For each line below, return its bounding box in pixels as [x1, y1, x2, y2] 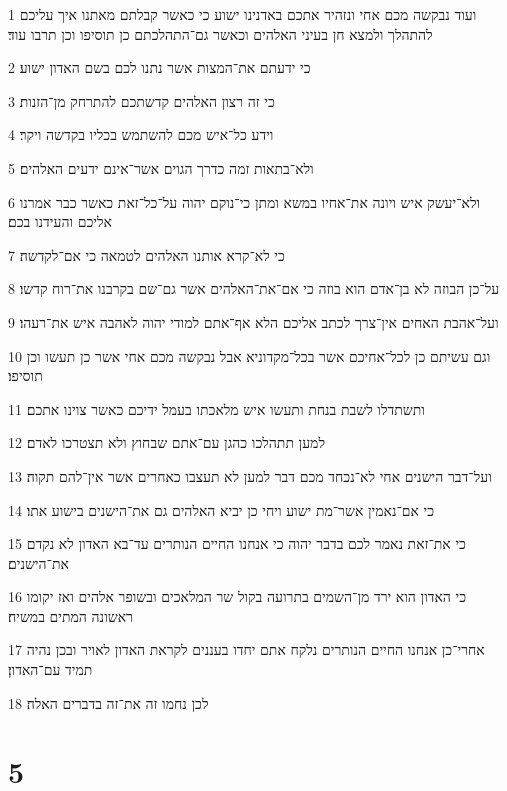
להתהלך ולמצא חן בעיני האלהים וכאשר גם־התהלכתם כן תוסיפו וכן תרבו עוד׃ [8, 23, 433, 44]
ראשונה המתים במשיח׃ [8, 605, 133, 626]
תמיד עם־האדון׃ [8, 659, 93, 680]
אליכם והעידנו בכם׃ [8, 211, 112, 232]
